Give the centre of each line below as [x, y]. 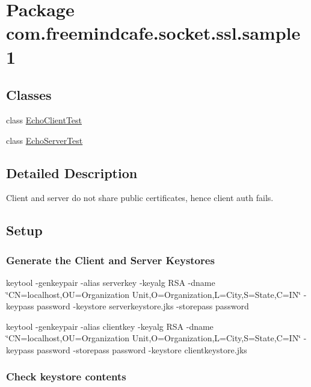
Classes [29, 95]
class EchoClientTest [44, 119]
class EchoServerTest [45, 140]
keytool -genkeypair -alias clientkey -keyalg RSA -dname [110, 326]
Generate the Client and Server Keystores [110, 260]
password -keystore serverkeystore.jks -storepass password [143, 306]
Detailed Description [72, 172]
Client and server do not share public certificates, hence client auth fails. [140, 198]
